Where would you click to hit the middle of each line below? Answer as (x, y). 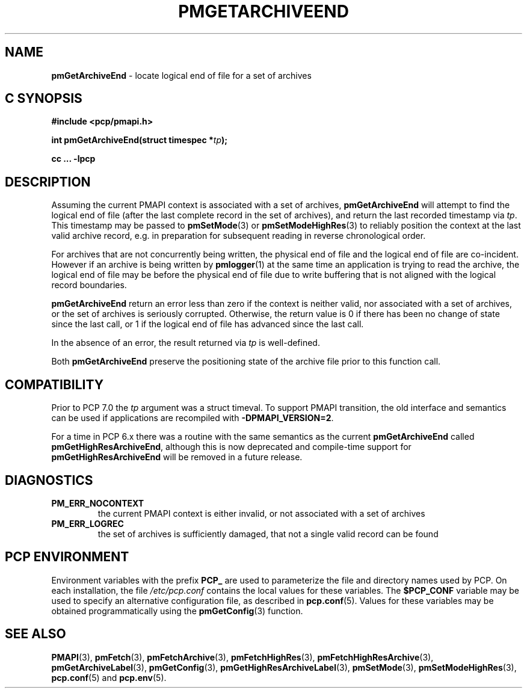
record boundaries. (89, 285)
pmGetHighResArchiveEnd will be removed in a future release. (177, 457)
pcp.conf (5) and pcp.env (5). (109, 677)
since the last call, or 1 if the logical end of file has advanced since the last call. (208, 324)
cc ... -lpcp (73, 159)
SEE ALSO (35, 634)
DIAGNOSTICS (49, 480)
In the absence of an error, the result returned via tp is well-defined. (186, 343)
